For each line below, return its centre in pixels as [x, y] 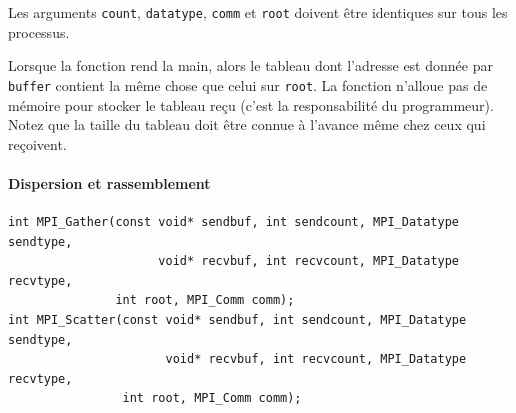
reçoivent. [37, 143]
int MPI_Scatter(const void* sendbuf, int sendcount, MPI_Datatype [237, 320]
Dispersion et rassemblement [109, 182]
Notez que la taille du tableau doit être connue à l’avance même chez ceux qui [247, 124]
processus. [39, 31]
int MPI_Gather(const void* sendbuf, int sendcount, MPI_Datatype [234, 222]
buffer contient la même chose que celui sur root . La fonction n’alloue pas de [248, 84]
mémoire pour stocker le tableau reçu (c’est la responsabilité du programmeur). [251, 104]
